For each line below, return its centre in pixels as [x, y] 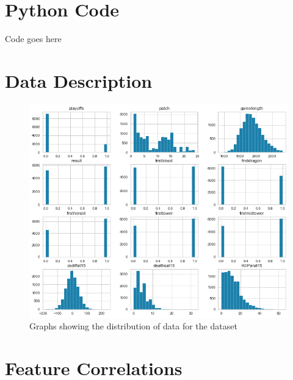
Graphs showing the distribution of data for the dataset [133, 326]
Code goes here [33, 39]
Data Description [79, 80]
